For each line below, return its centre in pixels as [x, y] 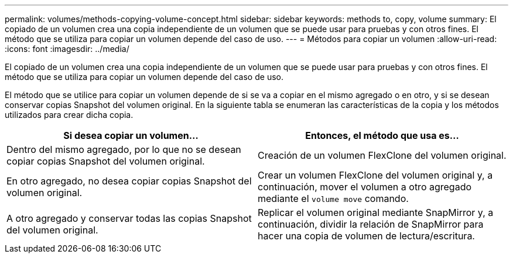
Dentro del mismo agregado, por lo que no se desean [124, 149]
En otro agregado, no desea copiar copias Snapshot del [129, 181]
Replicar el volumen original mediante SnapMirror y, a [376, 212]
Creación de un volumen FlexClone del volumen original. [382, 155]
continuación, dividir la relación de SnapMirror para [371, 224]
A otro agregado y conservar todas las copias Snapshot [129, 218]
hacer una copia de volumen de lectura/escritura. [366, 236]
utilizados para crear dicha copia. [69, 115]
